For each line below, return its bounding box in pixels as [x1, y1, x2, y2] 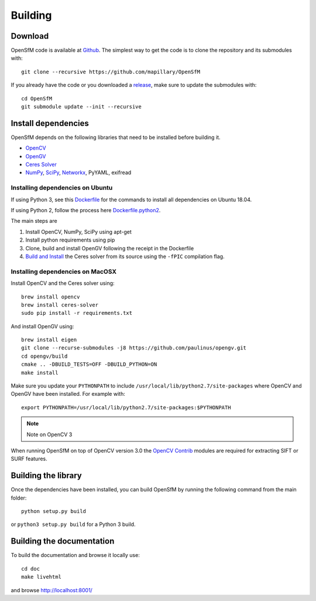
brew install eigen [21, 337, 77, 343]
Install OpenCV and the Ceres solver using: [11, 280, 115, 287]
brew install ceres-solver [21, 301, 99, 308]
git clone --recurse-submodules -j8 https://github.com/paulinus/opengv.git [21, 345, 247, 351]
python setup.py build [21, 508, 87, 515]
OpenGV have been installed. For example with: [11, 391, 125, 398]
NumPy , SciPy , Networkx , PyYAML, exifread [25, 169, 132, 176]
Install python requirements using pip [25, 236, 115, 243]
